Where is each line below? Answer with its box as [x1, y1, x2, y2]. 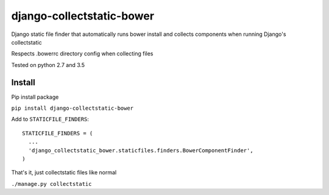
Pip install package [11, 93, 59, 101]
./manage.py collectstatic [11, 180, 92, 187]
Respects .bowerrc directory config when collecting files [11, 50, 154, 57]
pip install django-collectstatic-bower [11, 105, 134, 112]
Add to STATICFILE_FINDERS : [11, 116, 90, 123]
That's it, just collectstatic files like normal [11, 169, 117, 176]
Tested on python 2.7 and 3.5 [11, 61, 85, 68]
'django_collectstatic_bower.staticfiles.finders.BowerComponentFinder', [28, 147, 253, 154]
